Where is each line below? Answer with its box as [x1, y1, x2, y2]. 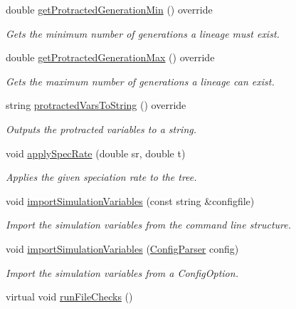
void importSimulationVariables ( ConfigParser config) [6, 241, 239, 256]
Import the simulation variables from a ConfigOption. [6, 265, 238, 280]
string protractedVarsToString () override [6, 98, 186, 112]
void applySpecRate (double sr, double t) [6, 145, 186, 160]
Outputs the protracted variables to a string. [6, 121, 197, 136]
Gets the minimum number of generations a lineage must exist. [6, 26, 280, 41]
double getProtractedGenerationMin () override [6, 2, 213, 16]
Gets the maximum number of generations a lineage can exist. [6, 73, 275, 88]
